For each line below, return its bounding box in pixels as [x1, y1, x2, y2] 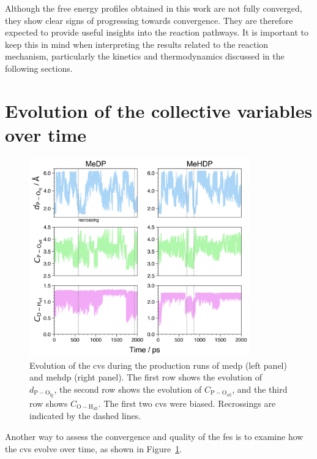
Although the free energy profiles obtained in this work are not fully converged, [5, 2, 302, 14]
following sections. [5, 61, 73, 74]
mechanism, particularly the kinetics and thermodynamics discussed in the [5, 50, 285, 63]
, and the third [232, 382, 288, 395]
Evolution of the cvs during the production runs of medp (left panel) [29, 358, 287, 371]
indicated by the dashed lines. [29, 409, 141, 422]
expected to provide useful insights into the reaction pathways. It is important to [5, 26, 308, 39]
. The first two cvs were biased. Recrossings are [98, 396, 276, 409]
